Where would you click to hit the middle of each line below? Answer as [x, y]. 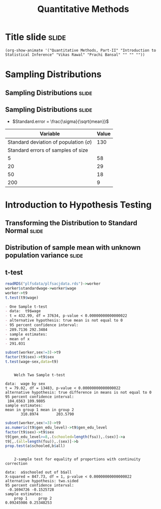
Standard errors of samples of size [48, 150]
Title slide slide [35, 37]
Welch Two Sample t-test [40, 375]
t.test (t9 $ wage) [22, 297]
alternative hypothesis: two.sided [42, 481]
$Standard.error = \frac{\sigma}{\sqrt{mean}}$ [60, 122]
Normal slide [24, 230]
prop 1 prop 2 [33, 499]
